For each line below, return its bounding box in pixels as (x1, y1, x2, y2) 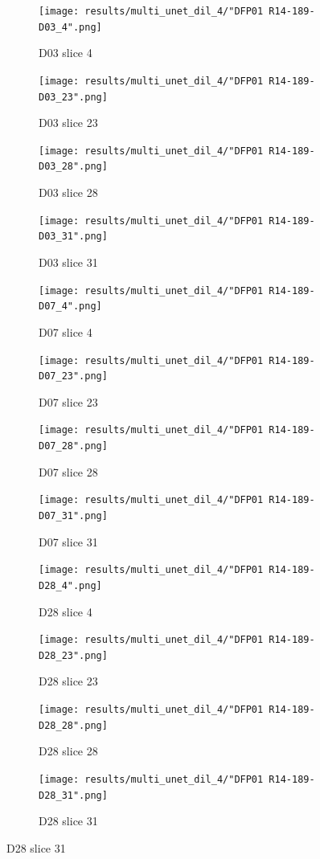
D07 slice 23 (39, 393, 98, 410)
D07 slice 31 (39, 533, 98, 550)
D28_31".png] (39, 789, 108, 801)
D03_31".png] (39, 231, 108, 243)
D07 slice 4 (39, 323, 92, 340)
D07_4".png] (39, 301, 102, 313)
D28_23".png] (39, 649, 108, 661)
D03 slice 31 (39, 254, 98, 271)
